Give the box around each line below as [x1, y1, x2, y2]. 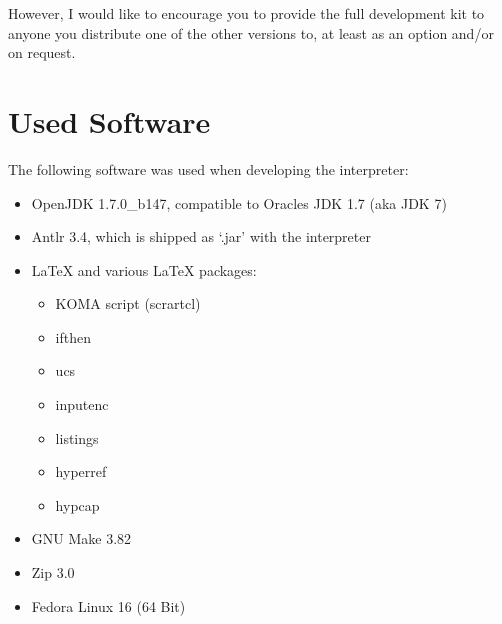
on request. [8, 42, 76, 63]
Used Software [8, 100, 211, 141]
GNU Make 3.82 [31, 528, 132, 549]
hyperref [55, 461, 107, 482]
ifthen [55, 326, 91, 347]
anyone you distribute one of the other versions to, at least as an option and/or [8, 22, 494, 43]
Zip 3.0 [31, 562, 75, 583]
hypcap [55, 494, 100, 515]
